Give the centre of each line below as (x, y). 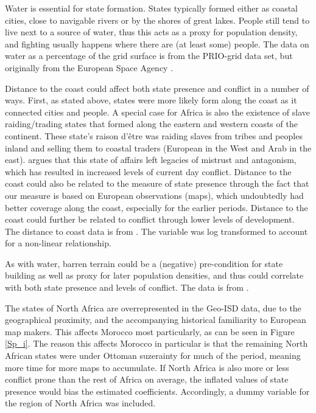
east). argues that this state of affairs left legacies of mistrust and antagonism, (151, 160)
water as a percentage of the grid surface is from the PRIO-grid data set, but (149, 56)
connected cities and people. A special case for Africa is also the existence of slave (158, 112)
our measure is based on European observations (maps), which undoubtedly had (154, 195)
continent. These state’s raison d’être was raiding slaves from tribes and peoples (154, 135)
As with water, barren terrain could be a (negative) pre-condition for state (144, 263)
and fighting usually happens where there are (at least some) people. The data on (157, 43)
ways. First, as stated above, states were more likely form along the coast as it (151, 100)
